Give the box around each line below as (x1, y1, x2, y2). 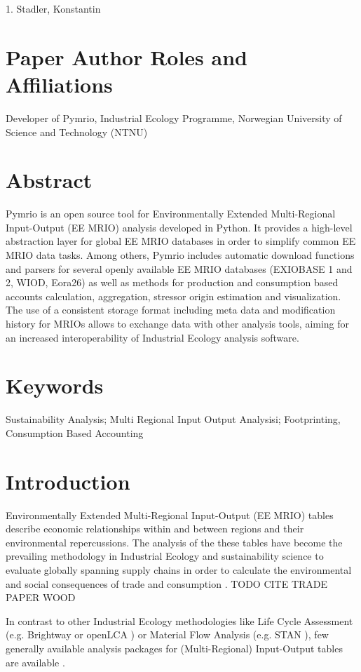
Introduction (6, 466, 130, 495)
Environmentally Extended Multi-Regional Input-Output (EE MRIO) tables (6, 507, 334, 522)
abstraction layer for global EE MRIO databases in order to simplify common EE (6, 234, 356, 248)
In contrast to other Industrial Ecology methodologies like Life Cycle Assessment (6, 613, 353, 628)
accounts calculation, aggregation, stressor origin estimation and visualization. (6, 288, 341, 303)
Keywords (6, 371, 104, 400)
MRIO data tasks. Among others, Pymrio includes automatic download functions (6, 248, 355, 262)
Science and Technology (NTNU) (6, 124, 148, 139)
